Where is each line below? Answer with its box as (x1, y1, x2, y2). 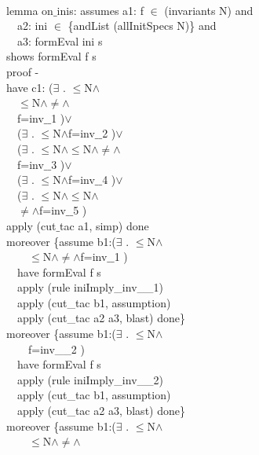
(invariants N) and (164, 2, 254, 18)
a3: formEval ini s (16, 32, 103, 49)
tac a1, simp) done (60, 217, 149, 233)
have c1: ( (6, 79, 53, 95)
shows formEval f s (6, 48, 97, 64)
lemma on (6, 2, 53, 18)
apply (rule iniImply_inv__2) (16, 371, 163, 387)
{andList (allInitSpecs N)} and (67, 17, 217, 34)
